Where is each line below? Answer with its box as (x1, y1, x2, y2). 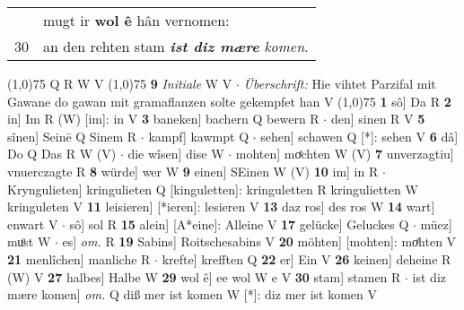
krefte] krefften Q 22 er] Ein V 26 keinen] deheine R (162, 249, 451, 268)
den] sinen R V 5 (330, 109, 425, 128)
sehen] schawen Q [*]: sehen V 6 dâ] (260, 126, 459, 145)
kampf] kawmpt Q (148, 126, 250, 145)
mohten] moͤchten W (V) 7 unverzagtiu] (235, 144, 454, 163)
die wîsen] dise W (127, 144, 224, 163)
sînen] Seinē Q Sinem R (7, 126, 137, 145)
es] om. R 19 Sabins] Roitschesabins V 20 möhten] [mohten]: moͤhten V (62, 232, 457, 251)
